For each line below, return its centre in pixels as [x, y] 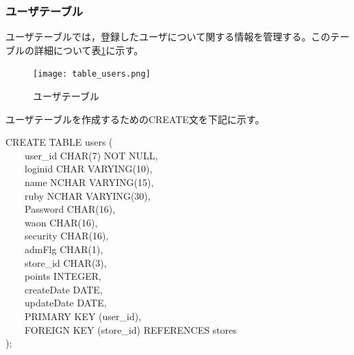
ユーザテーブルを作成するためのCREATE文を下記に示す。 [135, 119]
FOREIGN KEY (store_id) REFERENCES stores [130, 329]
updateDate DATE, [65, 303]
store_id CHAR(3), [65, 262]
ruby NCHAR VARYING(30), [87, 195]
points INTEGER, [63, 276]
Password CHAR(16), [70, 209]
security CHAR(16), [66, 236]
